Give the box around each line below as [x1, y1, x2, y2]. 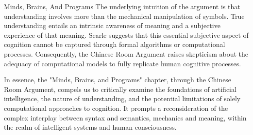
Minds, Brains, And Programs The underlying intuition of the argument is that [4, 1, 240, 11]
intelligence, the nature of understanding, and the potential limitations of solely [4, 93, 241, 104]
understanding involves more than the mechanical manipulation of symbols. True [4, 11, 245, 21]
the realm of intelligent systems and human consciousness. [4, 122, 177, 132]
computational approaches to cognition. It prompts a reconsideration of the [4, 103, 228, 113]
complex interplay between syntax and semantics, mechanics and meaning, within [4, 112, 247, 122]
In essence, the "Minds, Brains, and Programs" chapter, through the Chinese [4, 75, 232, 85]
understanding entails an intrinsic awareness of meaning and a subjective [4, 20, 220, 30]
